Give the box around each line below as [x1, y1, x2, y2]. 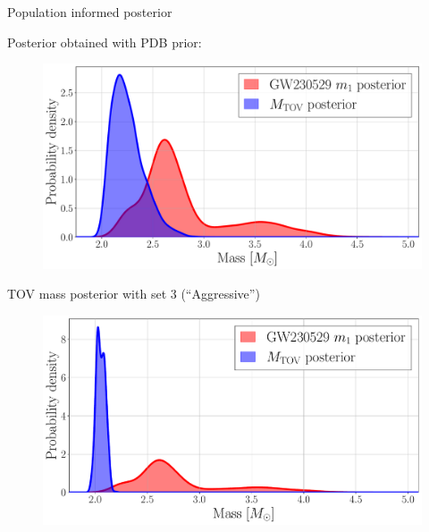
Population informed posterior [7, 3, 172, 21]
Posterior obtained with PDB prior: [7, 32, 202, 51]
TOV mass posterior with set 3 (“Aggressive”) [7, 284, 260, 303]
